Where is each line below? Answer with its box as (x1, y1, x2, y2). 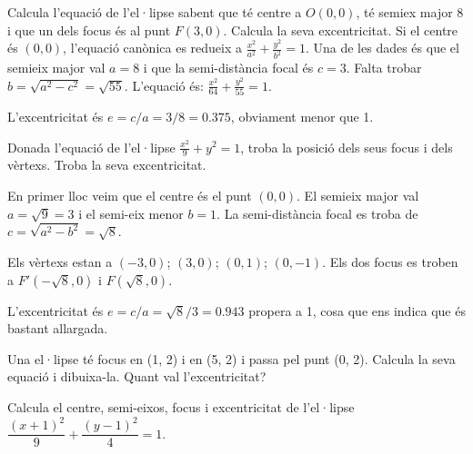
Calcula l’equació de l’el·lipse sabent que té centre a (7, 3, 302, 21)
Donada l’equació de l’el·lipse (7, 137, 176, 156)
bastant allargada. (7, 319, 108, 338)
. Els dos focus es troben (322, 252, 458, 271)
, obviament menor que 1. (230, 106, 374, 125)
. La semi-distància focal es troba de (216, 203, 418, 222)
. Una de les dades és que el (305, 38, 459, 57)
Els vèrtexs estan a (7, 252, 113, 271)
